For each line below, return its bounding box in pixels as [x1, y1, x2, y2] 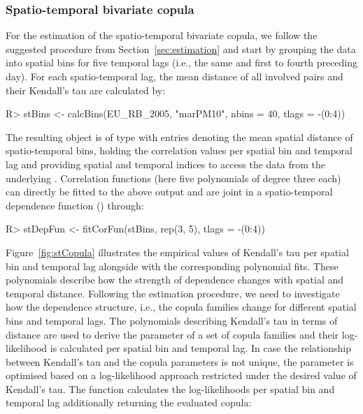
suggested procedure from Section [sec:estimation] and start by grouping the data [6, 41, 356, 56]
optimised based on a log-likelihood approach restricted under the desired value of [6, 368, 357, 383]
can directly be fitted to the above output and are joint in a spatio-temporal [6, 184, 333, 199]
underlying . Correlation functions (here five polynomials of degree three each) [6, 170, 341, 185]
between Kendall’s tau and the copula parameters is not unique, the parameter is [6, 354, 354, 369]
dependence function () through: [6, 198, 144, 212]
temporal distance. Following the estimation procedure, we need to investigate [6, 286, 340, 300]
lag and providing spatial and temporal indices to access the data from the [6, 156, 325, 171]
